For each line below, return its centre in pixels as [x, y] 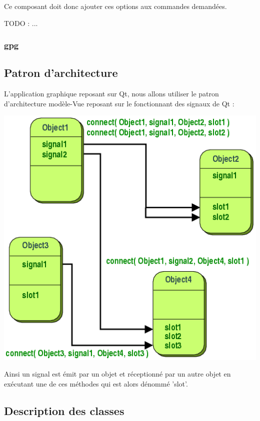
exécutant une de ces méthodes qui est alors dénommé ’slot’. [96, 383]
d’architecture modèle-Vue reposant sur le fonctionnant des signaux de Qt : [119, 103]
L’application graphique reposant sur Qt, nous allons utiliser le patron [111, 94]
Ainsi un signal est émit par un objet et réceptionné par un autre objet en [117, 374]
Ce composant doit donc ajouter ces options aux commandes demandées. [115, 6]
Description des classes [64, 410]
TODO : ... [21, 23]
